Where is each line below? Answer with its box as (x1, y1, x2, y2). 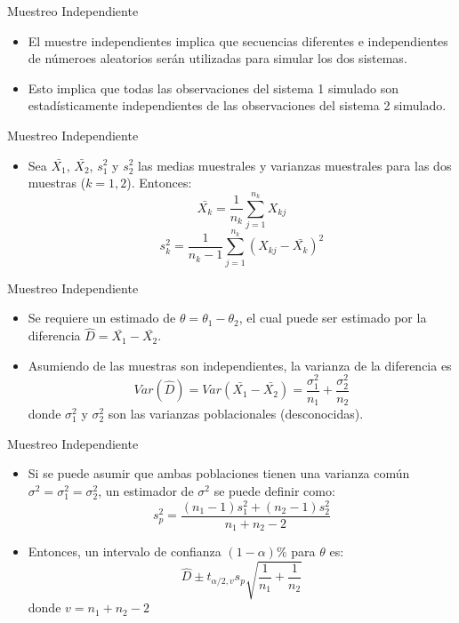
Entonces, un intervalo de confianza (28, 542, 221, 561)
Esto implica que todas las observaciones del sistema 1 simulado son (28, 78, 399, 97)
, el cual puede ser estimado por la (238, 308, 427, 327)
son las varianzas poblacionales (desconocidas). (108, 404, 364, 423)
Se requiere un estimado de (28, 308, 176, 327)
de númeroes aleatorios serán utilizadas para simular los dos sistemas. (28, 49, 407, 68)
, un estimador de (98, 481, 194, 499)
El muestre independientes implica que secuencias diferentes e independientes (28, 31, 448, 50)
